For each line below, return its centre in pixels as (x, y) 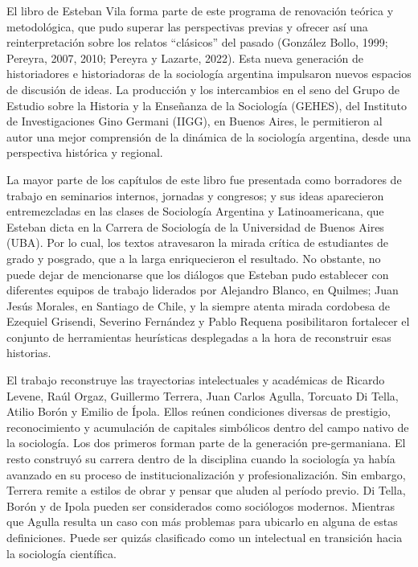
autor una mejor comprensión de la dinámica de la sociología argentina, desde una (209, 136)
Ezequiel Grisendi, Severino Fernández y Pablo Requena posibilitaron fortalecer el (208, 321)
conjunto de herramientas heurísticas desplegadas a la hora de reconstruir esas (199, 337)
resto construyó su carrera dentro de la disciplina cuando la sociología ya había (201, 459)
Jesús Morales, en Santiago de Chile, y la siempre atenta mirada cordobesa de (199, 305)
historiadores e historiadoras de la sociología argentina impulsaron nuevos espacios (209, 74)
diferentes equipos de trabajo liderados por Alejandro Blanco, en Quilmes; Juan (203, 290)
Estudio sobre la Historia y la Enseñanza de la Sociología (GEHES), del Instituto (207, 105)
